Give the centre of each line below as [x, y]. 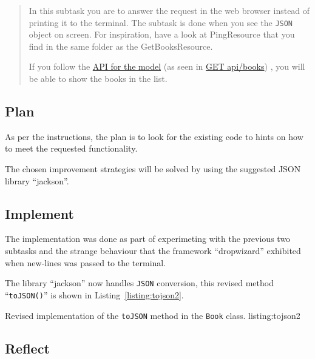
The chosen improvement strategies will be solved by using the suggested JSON [153, 169]
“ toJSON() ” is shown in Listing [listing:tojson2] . [94, 294]
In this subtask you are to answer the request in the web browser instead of [169, 10]
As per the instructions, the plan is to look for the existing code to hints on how [154, 136]
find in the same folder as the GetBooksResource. [121, 46]
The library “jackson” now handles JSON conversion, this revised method [139, 283]
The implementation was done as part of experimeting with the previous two [148, 239]
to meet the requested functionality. [71, 148]
